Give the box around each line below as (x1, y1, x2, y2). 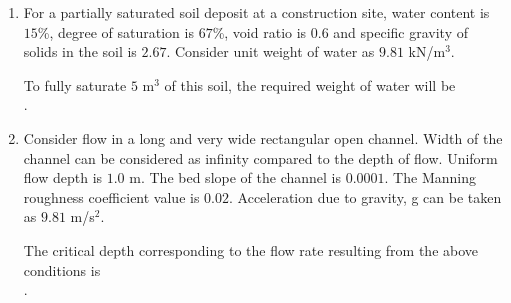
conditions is (23, 259, 101, 280)
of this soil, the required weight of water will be (164, 74, 456, 95)
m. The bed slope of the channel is (129, 167, 341, 188)
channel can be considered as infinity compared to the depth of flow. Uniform (23, 147, 498, 168)
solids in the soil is (23, 41, 137, 62)
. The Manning (384, 167, 476, 188)
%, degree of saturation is (37, 21, 194, 42)
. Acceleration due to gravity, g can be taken (229, 186, 502, 207)
